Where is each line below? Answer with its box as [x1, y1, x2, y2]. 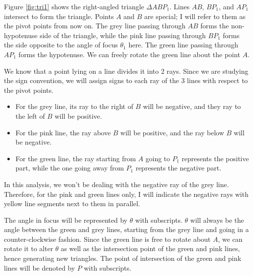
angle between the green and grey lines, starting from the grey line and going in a [4, 224, 249, 234]
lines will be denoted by [4, 262, 75, 273]
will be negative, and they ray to [143, 101, 241, 111]
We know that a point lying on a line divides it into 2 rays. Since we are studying [4, 65, 249, 76]
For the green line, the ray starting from [15, 153, 136, 163]
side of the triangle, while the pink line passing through [40, 30, 206, 40]
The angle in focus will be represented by [4, 214, 128, 225]
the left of [15, 110, 45, 121]
